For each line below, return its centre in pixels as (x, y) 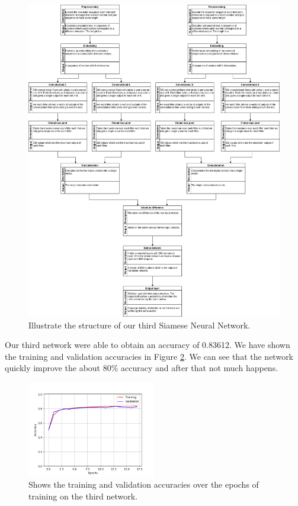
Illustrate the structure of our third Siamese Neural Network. (140, 325)
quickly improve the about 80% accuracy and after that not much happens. (142, 368)
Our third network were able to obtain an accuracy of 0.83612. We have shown (148, 345)
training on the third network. (83, 496)
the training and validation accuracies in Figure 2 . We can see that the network (149, 356)
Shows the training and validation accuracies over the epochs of (144, 484)
